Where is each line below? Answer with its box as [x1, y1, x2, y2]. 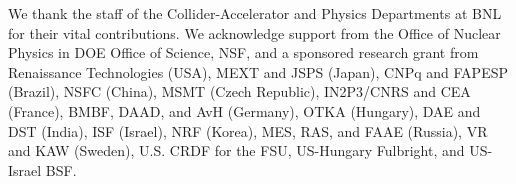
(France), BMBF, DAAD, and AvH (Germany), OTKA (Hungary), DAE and [8, 100, 481, 121]
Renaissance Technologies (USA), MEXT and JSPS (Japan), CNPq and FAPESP [8, 61, 509, 82]
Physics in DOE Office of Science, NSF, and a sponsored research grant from [8, 42, 479, 63]
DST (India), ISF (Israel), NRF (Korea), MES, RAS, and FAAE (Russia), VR [8, 120, 488, 141]
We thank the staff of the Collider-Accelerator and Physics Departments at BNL [8, 3, 502, 23]
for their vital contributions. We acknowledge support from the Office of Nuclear [8, 22, 501, 43]
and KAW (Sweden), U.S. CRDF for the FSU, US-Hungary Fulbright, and [8, 140, 465, 161]
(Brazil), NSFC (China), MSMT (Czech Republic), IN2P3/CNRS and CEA [8, 81, 471, 102]
